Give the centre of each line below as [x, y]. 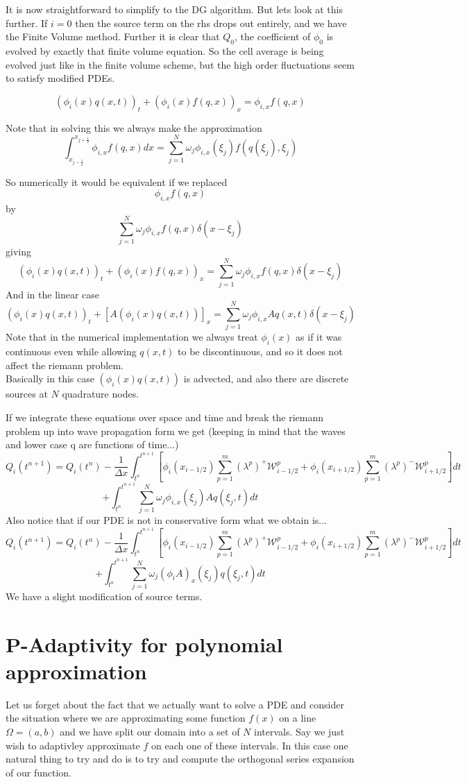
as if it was [319, 337]
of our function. [39, 772]
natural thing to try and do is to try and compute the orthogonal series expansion [180, 759]
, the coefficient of [273, 36]
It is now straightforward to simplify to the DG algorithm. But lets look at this [174, 9]
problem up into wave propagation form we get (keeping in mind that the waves [176, 431]
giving [18, 251]
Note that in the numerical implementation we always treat [132, 337]
